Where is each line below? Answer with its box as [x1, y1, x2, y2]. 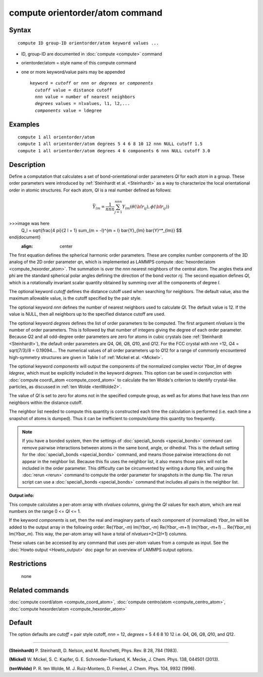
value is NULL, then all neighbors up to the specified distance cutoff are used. [9, 311, 166, 317]
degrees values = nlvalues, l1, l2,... [35, 101, 130, 106]
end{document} [9, 234, 41, 240]
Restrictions [9, 559, 47, 568]
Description [9, 160, 46, 169]
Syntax [9, 26, 31, 34]
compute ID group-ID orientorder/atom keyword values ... [18, 40, 159, 46]
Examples [9, 120, 40, 128]
